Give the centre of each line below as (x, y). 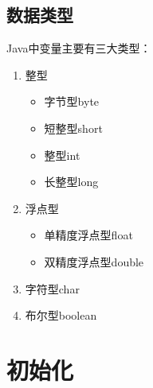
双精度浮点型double (94, 261)
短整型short (73, 128)
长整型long (71, 182)
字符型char (52, 288)
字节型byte (72, 101)
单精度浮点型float (88, 235)
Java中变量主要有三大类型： (79, 48)
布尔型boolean (61, 315)
